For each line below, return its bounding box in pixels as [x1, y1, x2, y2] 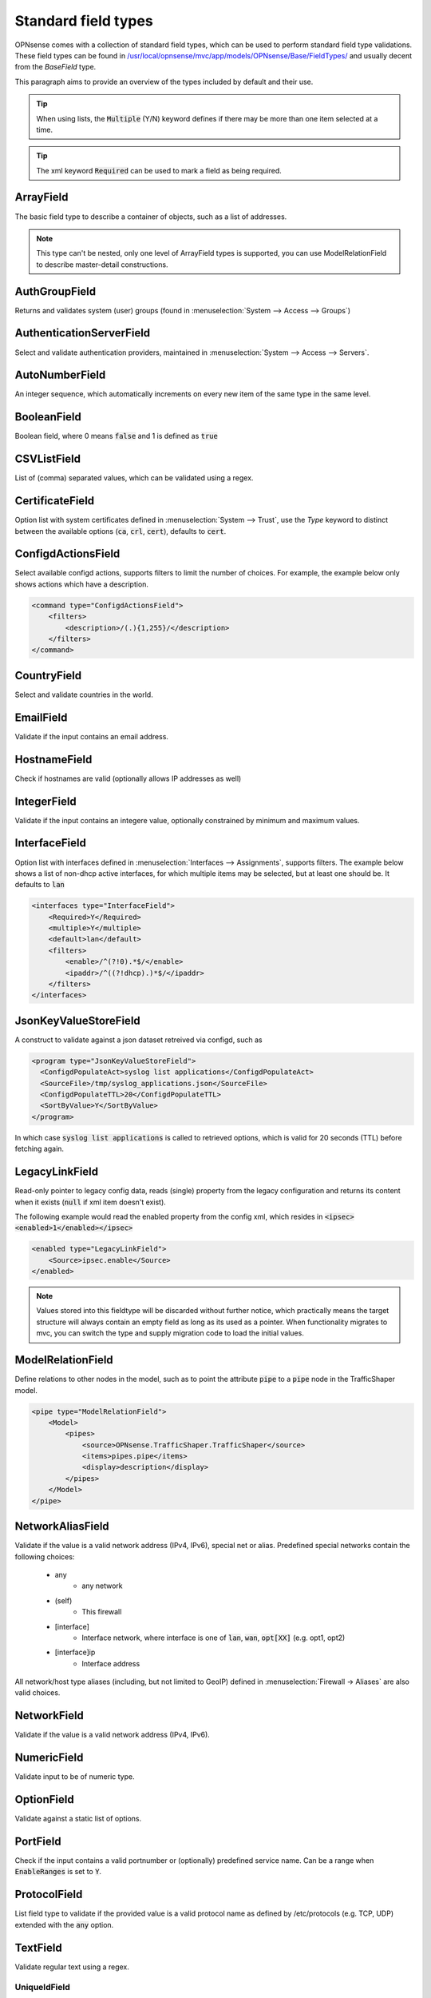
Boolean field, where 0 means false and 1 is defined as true [14, 432, 219, 441]
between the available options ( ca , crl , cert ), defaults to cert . [14, 526, 227, 535]
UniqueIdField [14, 1982, 71, 1993]
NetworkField [14, 1709, 84, 1722]
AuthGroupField [14, 285, 97, 298]
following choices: [14, 1551, 75, 1562]
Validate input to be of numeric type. [14, 1772, 135, 1781]
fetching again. [14, 1144, 64, 1154]
